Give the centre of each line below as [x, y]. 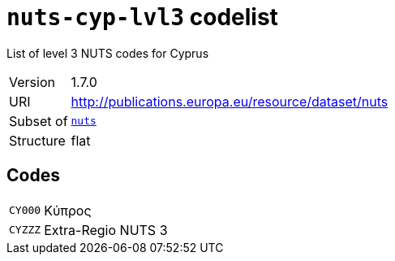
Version [32, 82]
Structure [37, 140]
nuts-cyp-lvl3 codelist [142, 17]
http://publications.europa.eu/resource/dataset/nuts [230, 101]
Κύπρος [68, 210]
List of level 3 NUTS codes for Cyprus [108, 53]
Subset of [39, 121]
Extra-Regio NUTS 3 [106, 230]
